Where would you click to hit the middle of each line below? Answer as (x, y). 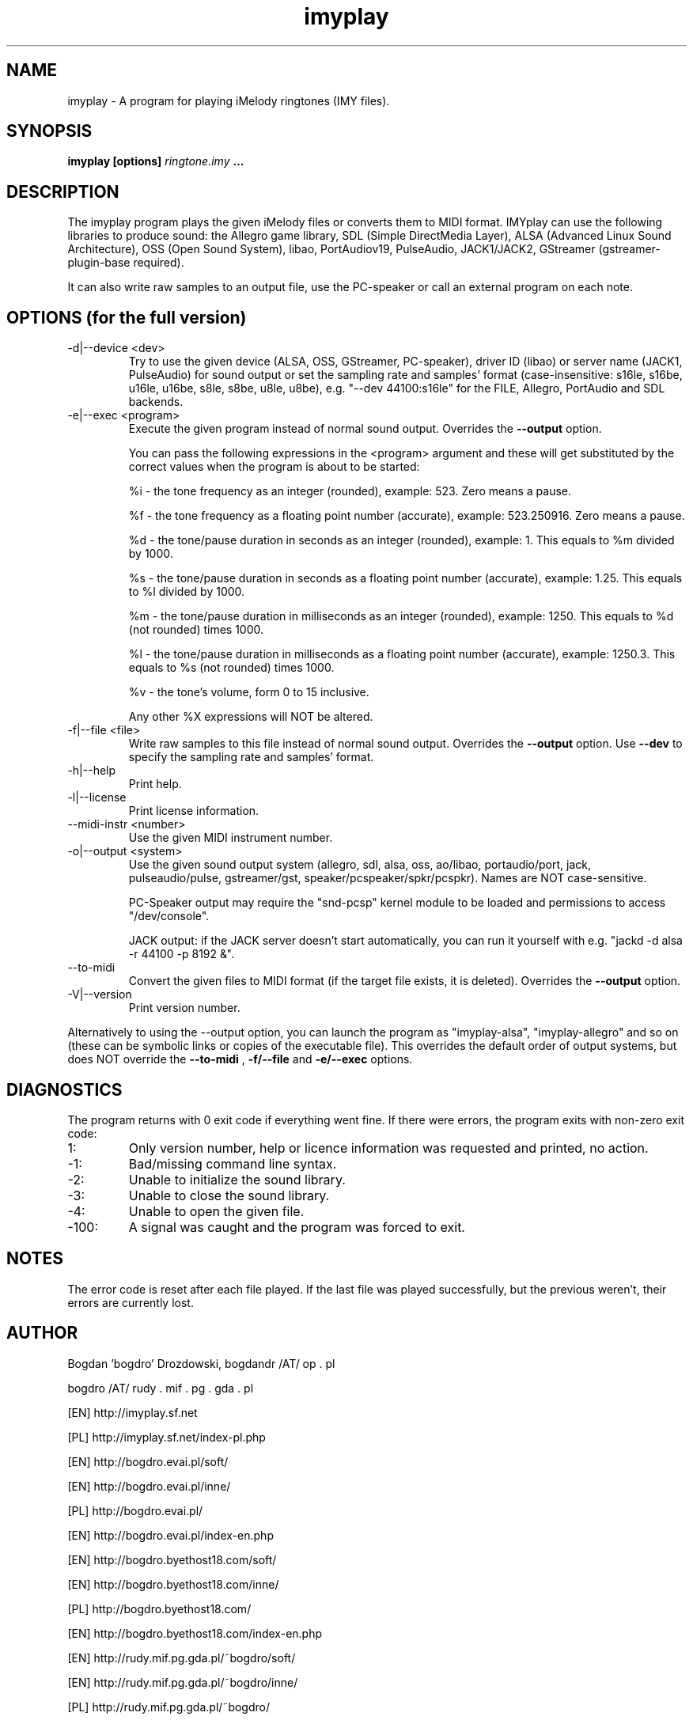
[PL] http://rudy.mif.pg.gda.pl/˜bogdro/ (169, 1707)
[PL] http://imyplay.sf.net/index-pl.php (167, 1437)
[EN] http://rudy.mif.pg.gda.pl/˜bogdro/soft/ (182, 1657)
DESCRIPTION (63, 191)
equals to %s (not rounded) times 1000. (231, 668)
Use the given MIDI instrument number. (231, 838)
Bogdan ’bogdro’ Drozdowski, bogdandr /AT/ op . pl (201, 1363)
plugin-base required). (126, 263)
